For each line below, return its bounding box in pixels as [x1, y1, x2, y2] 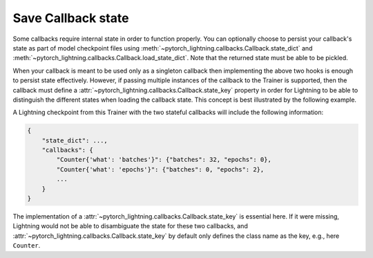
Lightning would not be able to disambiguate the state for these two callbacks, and [12, 222, 248, 230]
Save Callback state [12, 10, 129, 26]
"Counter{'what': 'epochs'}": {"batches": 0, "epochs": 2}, [56, 165, 265, 173]
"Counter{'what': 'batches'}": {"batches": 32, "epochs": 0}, [56, 156, 272, 164]
